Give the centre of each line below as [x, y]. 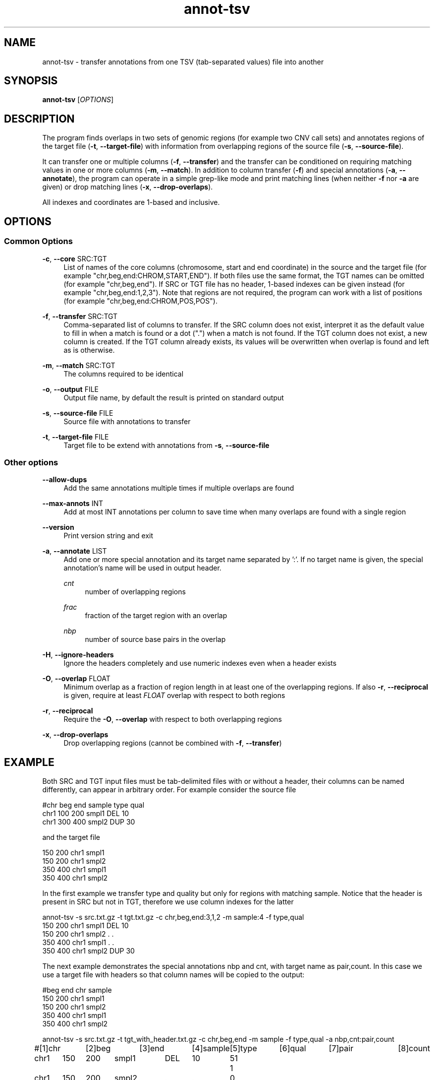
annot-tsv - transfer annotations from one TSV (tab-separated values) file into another [183, 62]
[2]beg [98, 1048]
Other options [31, 462]
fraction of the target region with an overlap [156, 616]
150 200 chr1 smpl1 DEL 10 [85, 926]
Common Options [38, 241]
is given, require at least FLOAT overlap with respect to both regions [174, 696]
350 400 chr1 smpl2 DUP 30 [88, 951]
